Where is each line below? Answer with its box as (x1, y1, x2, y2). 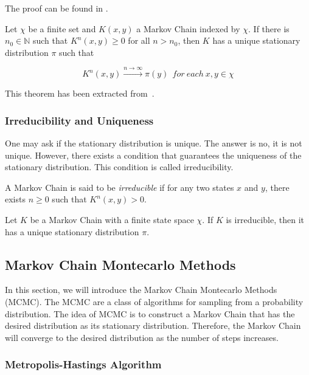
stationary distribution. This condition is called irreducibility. (5, 160, 234, 173)
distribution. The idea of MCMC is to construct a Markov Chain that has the (5, 307, 295, 320)
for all (128, 34, 150, 47)
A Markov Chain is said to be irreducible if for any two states (5, 181, 234, 193)
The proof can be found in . (5, 2, 108, 14)
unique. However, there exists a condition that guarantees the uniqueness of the (5, 148, 302, 161)
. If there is (248, 22, 290, 35)
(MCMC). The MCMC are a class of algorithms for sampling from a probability (5, 295, 304, 308)
